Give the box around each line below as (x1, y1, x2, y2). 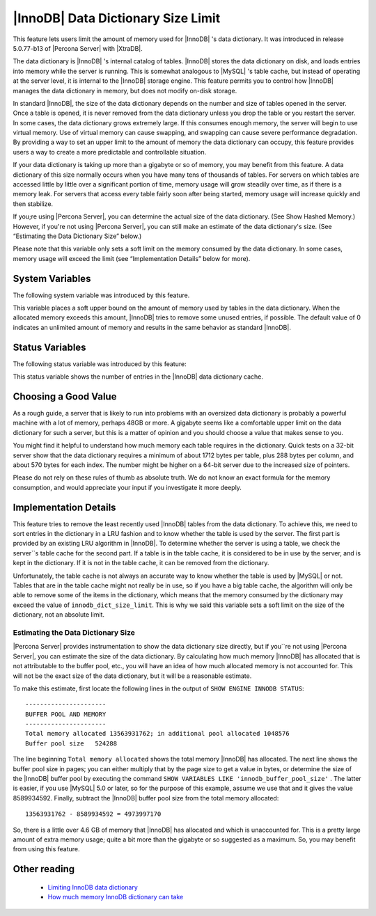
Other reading (13, 863, 75, 875)
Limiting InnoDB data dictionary (47, 883, 139, 891)
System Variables (13, 272, 91, 285)
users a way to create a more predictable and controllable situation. (13, 148, 207, 156)
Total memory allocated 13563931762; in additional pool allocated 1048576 (25, 729, 290, 738)
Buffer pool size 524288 (25, 739, 118, 748)
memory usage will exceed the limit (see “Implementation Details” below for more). (13, 254, 251, 262)
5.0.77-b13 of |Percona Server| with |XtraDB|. (13, 44, 143, 52)
